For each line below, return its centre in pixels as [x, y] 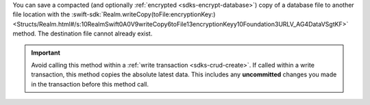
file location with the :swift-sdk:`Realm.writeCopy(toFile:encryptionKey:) [114, 14]
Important [46, 52]
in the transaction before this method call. [90, 84]
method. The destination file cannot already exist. [83, 33]
